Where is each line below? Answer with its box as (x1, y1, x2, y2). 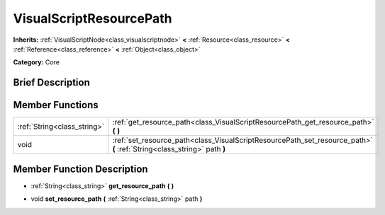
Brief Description (13, 76, 90, 88)
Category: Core (13, 58, 60, 66)
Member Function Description (13, 163, 148, 175)
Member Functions (13, 99, 99, 111)
